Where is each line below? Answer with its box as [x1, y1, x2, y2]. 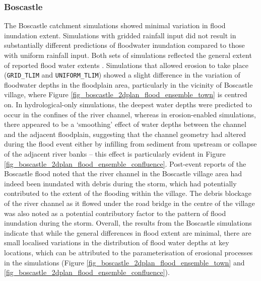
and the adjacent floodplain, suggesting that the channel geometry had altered [4, 128, 246, 139]
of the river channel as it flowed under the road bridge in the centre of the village [4, 197, 255, 208]
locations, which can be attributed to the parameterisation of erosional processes [4, 247, 253, 257]
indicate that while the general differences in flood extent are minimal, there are [4, 227, 251, 238]
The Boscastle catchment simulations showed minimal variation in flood [4, 20, 226, 31]
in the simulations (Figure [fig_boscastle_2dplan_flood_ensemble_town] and [4, 257, 245, 267]
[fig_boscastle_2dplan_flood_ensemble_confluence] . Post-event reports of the [4, 158, 246, 169]
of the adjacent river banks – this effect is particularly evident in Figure [4, 149, 226, 159]
